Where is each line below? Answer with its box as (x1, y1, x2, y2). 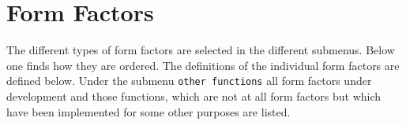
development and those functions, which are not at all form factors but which (6, 87, 382, 104)
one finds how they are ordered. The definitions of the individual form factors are (6, 57, 400, 73)
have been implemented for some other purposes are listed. (6, 103, 291, 119)
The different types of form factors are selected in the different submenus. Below (6, 42, 395, 58)
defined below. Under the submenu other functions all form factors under (6, 72, 372, 89)
